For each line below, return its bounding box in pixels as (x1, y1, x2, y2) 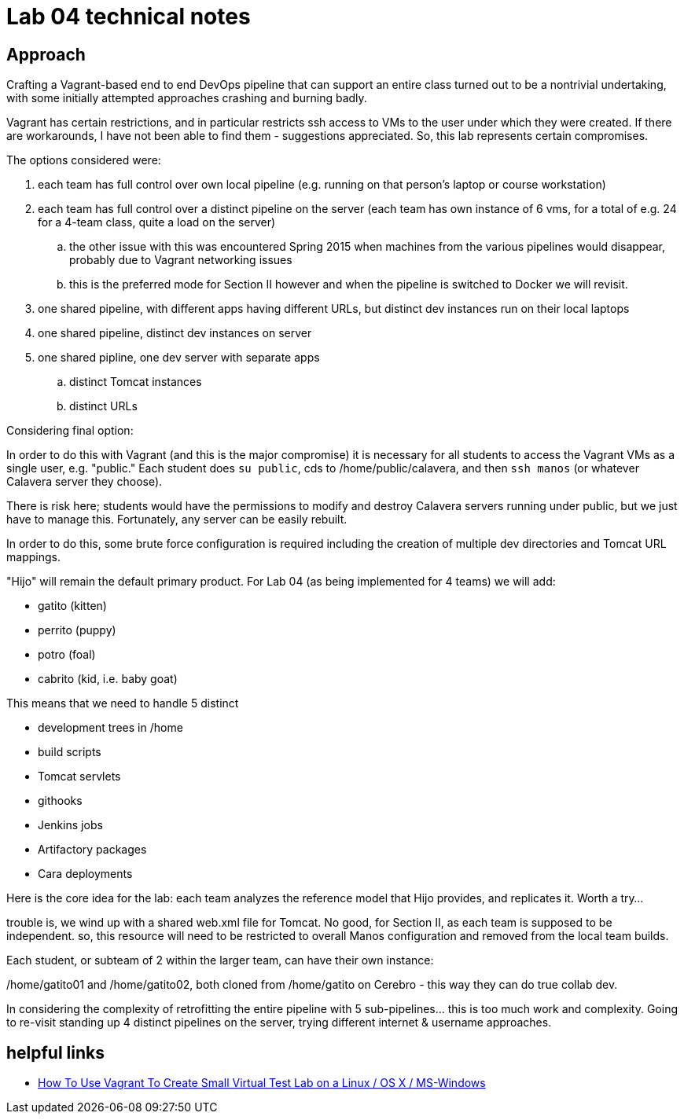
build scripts (38, 745, 101, 759)
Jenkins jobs (38, 818, 103, 832)
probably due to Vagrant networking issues (69, 253, 292, 267)
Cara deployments (38, 867, 133, 881)
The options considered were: (6, 153, 161, 167)
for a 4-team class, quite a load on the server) (38, 215, 276, 230)
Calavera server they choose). (6, 475, 163, 489)
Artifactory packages (38, 843, 147, 857)
